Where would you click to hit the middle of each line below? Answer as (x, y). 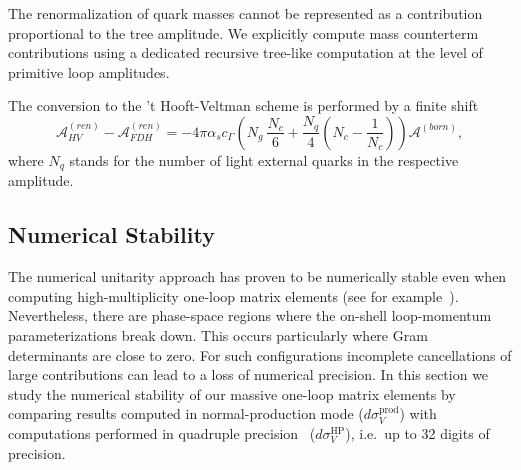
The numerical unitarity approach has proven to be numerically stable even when (257, 276)
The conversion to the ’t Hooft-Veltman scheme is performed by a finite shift (243, 105)
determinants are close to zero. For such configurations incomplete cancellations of (260, 354)
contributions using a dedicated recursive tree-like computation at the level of (245, 52)
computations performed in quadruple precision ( (162, 432)
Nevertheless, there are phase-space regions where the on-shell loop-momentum (250, 315)
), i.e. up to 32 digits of (417, 432)
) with (418, 413)
